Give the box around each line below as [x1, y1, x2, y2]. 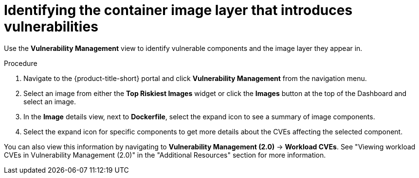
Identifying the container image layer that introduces [4, 2, 353, 18]
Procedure [4, 59, 37, 67]
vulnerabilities [4, 18, 98, 35]
